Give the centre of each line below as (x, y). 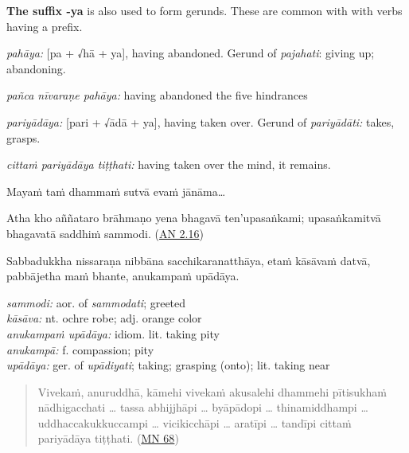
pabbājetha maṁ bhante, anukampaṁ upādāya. (123, 276)
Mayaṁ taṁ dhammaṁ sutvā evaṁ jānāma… (116, 191)
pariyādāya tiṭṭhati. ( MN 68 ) (108, 438)
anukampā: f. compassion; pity (80, 349)
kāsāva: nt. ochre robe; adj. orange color (104, 318)
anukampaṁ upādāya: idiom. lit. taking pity (113, 333)
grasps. (23, 137)
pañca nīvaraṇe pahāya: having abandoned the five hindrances (157, 95)
